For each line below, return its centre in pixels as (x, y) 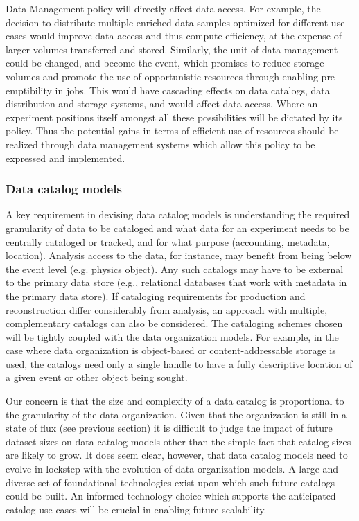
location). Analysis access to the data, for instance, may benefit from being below (179, 255)
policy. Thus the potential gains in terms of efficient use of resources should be (172, 131)
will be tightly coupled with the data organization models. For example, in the (172, 336)
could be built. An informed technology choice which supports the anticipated (171, 496)
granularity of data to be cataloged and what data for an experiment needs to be (177, 228)
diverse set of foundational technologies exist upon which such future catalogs (170, 482)
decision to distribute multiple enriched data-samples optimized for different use (175, 22)
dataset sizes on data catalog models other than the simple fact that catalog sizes (178, 441)
